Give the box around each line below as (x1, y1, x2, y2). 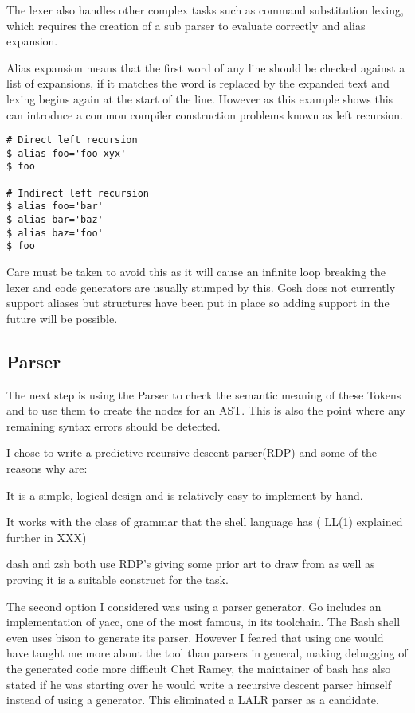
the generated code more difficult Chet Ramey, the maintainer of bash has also (6, 660, 391, 676)
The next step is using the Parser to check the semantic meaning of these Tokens (6, 386, 401, 403)
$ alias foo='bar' (6, 201, 104, 212)
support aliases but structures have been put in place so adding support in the (6, 294, 390, 311)
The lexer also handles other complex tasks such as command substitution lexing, (6, 2, 404, 18)
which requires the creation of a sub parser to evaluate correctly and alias (6, 17, 366, 33)
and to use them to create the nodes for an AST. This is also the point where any (6, 402, 405, 419)
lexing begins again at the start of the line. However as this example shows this (6, 90, 393, 107)
